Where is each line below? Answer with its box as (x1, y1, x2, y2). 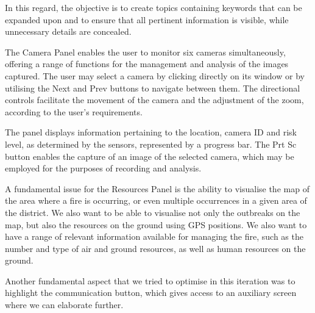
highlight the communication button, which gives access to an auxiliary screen (5, 286, 297, 299)
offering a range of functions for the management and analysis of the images (5, 57, 289, 70)
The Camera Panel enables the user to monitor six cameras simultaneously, (5, 45, 286, 58)
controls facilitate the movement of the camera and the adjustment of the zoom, (5, 93, 304, 106)
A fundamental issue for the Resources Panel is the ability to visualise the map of (5, 182, 310, 195)
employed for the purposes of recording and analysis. (5, 162, 202, 174)
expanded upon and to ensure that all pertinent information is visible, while (5, 13, 289, 26)
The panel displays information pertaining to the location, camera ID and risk (5, 126, 297, 139)
